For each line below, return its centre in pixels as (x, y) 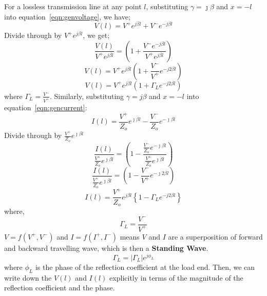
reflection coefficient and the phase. (60, 288)
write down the (28, 277)
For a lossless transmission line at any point (73, 6)
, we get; (96, 35)
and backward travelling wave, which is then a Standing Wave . (106, 248)
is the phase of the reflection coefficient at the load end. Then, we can (145, 267)
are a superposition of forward (215, 236)
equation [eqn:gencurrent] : (46, 107)
